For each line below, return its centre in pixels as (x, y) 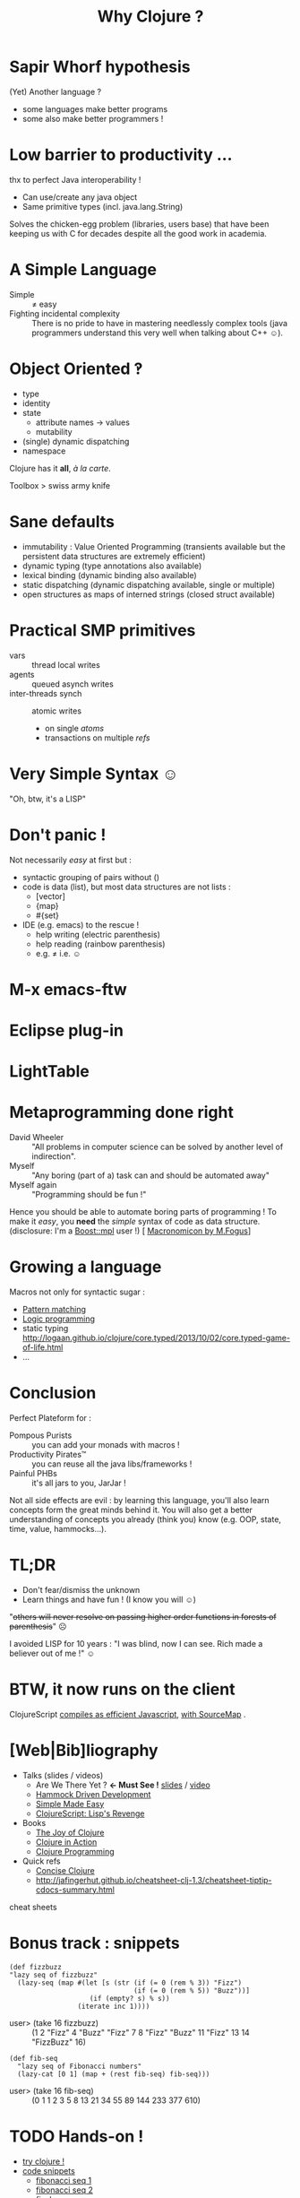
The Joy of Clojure (70, 1832)
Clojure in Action (66, 1842)
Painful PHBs (34, 1473)
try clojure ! (43, 2161)
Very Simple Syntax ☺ (94, 774)
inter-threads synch (46, 693)
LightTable (49, 1072)
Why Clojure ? (150, 17)
